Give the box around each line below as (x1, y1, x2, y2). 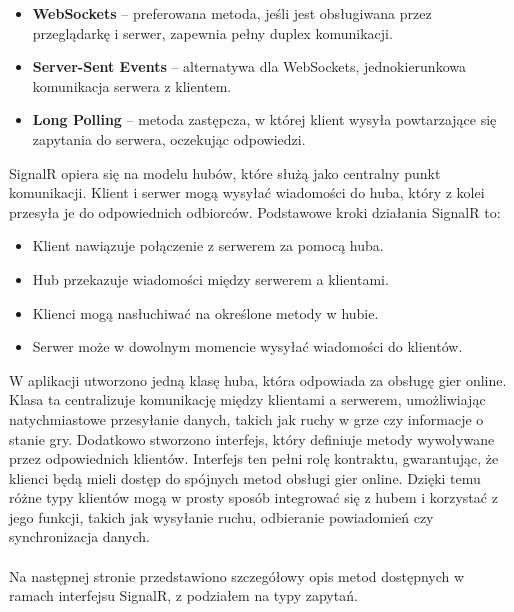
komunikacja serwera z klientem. (32, 75, 232, 96)
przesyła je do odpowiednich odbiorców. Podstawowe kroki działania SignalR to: (9, 201, 501, 222)
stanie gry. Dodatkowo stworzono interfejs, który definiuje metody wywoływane (9, 428, 495, 449)
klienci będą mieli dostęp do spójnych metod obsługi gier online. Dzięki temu (9, 467, 481, 488)
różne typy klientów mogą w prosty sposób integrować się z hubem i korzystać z (9, 487, 498, 508)
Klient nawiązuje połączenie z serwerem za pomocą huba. (32, 235, 384, 256)
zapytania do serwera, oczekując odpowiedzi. (32, 128, 306, 149)
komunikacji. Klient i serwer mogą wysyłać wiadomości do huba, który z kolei (9, 182, 485, 203)
